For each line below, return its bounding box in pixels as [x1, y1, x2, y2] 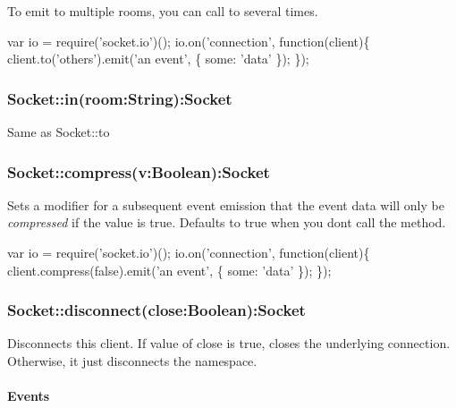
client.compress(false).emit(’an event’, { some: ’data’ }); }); [7, 260, 332, 279]
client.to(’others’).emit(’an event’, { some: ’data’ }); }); [7, 49, 309, 68]
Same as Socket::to [7, 123, 110, 140]
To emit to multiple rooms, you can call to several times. [7, 2, 318, 20]
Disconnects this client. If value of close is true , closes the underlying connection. [7, 334, 451, 353]
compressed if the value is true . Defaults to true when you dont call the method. [7, 213, 446, 232]
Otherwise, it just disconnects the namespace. [7, 352, 258, 370]
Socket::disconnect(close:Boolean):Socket [7, 299, 306, 321]
